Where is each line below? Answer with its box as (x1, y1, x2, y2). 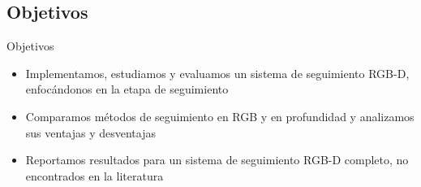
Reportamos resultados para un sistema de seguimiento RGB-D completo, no (25, 151, 409, 168)
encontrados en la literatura (25, 167, 164, 184)
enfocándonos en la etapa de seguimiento (25, 80, 229, 98)
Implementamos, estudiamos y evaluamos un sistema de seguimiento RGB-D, (25, 64, 410, 81)
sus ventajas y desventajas (25, 124, 156, 141)
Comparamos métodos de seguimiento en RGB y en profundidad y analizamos (25, 107, 415, 124)
